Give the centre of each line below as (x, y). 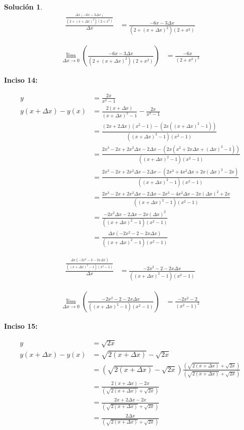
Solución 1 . (23, 7)
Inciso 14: (21, 80)
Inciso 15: (21, 326)
